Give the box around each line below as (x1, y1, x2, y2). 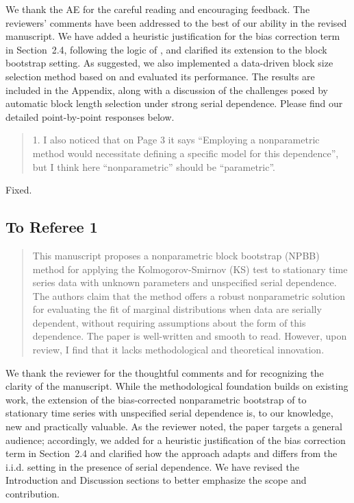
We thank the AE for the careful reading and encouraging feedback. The (5, 2, 310, 16)
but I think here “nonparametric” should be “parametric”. (32, 159, 275, 174)
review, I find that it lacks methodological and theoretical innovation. (32, 342, 325, 357)
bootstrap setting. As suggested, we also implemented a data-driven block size (5, 56, 333, 70)
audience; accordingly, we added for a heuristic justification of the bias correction (5, 432, 346, 447)
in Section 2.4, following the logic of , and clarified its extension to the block (5, 42, 327, 56)
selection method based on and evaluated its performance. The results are (5, 69, 315, 83)
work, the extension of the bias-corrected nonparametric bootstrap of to (5, 392, 307, 406)
